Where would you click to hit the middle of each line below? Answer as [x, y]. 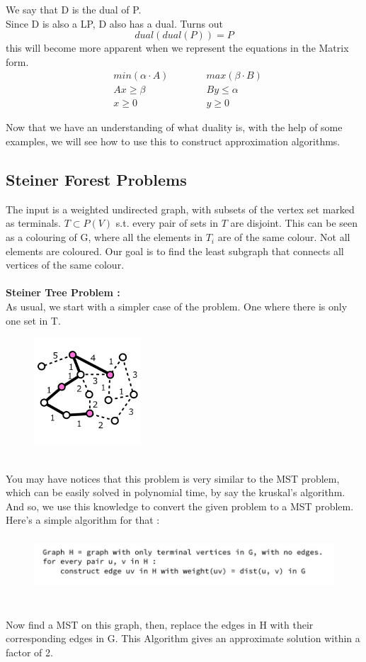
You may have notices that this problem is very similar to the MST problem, [173, 478]
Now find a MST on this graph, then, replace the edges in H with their [160, 624]
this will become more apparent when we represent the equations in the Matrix [177, 48]
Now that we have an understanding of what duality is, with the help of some [174, 127]
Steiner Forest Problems [96, 180]
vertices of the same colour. [65, 265]
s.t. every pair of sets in [167, 223]
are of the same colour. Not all [284, 237]
